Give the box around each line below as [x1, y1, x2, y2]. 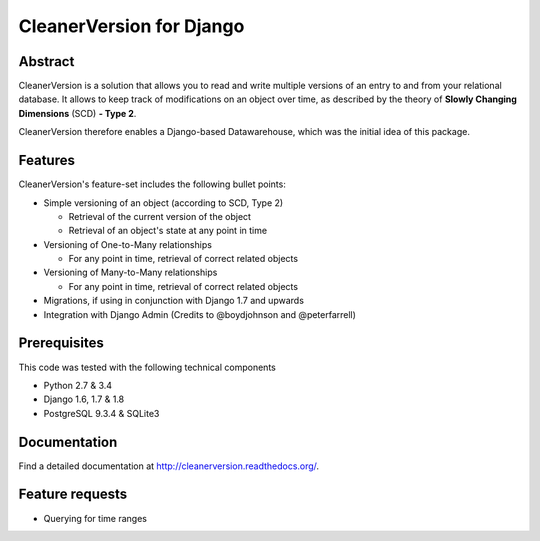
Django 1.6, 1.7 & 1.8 [43, 393, 125, 405]
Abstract [18, 53, 75, 70]
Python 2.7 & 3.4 [43, 379, 113, 391]
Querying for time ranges [43, 512, 147, 524]
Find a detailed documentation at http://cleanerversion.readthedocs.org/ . [18, 460, 320, 472]
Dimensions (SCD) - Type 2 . [18, 107, 137, 119]
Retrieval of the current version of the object [68, 210, 252, 222]
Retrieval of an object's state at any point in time [68, 225, 268, 237]
